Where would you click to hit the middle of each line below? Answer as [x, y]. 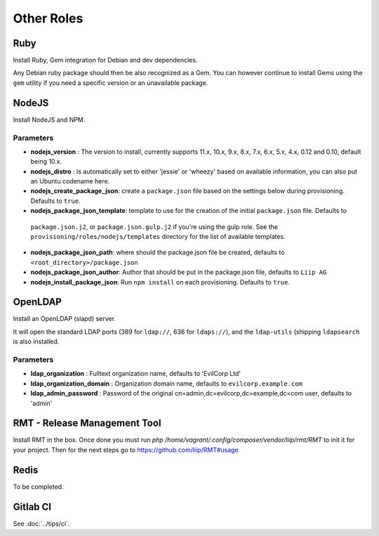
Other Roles [48, 18]
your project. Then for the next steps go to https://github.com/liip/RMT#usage [126, 450]
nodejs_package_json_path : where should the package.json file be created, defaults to [158, 252]
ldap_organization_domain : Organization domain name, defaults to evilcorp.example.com [167, 384]
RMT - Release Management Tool [87, 423]
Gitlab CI [32, 507]
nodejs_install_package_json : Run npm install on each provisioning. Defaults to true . [160, 282]
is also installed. [36, 341]
